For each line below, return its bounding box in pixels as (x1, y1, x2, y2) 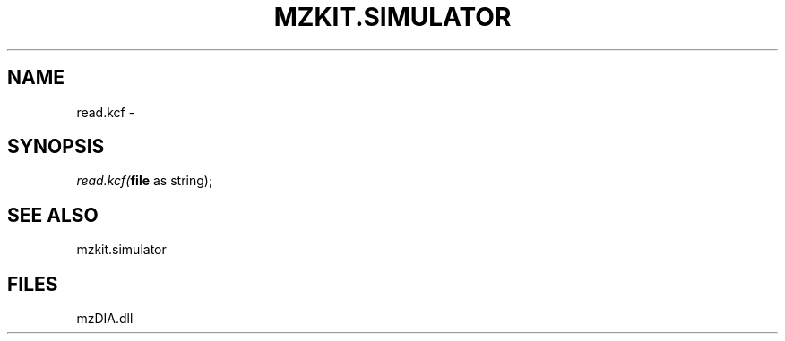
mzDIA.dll (76, 311, 134, 327)
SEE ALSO (7, 203, 99, 226)
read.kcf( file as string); (76, 173, 213, 189)
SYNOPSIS (7, 135, 105, 158)
